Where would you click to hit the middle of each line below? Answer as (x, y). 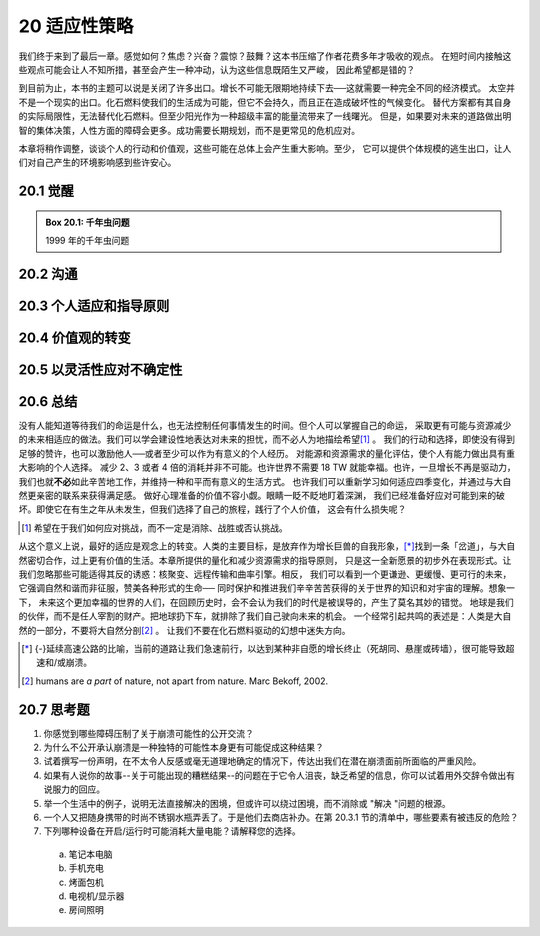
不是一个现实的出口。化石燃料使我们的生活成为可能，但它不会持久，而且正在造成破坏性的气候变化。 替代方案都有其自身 (265, 102)
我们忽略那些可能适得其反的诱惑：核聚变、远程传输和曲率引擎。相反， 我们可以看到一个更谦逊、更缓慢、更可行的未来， (265, 574)
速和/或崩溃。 (64, 662)
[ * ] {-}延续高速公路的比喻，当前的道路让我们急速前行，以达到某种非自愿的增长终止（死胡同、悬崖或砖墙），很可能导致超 (268, 648)
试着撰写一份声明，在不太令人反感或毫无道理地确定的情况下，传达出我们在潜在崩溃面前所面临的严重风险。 (262, 761)
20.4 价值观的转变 (74, 337)
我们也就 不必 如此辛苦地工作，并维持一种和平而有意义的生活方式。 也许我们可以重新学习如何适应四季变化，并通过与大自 (265, 481)
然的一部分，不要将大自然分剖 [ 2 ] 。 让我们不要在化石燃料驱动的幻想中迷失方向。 (184, 630)
